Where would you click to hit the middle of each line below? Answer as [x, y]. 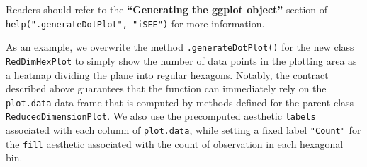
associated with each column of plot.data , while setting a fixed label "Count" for [183, 130]
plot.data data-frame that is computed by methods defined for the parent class [180, 102]
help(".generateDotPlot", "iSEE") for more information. [135, 23]
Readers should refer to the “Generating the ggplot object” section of [167, 9]
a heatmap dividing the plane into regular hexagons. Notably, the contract [167, 74]
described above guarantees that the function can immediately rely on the [166, 88]
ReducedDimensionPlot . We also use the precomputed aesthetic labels [161, 116]
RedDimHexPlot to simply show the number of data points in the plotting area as [181, 60]
